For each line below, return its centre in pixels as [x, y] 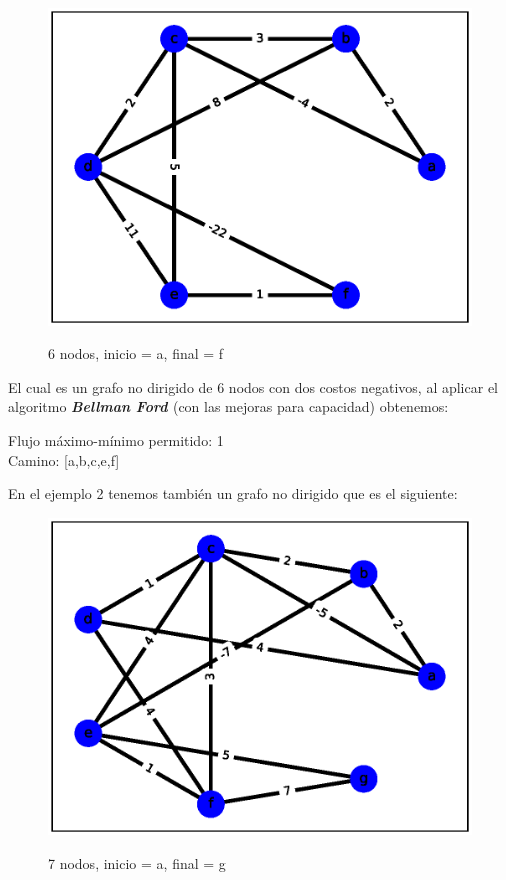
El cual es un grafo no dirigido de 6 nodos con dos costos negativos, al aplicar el [253, 386]
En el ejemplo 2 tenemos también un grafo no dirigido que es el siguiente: [233, 493]
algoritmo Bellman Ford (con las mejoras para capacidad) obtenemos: [228, 406]
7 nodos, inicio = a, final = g [137, 862]
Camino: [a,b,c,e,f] [64, 459]
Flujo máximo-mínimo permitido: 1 [116, 439]
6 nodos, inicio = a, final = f [136, 353]
